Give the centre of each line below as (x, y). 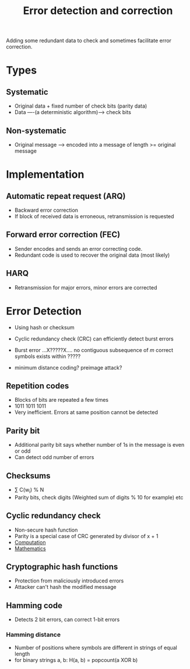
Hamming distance (34, 634)
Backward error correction (46, 210)
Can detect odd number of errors (54, 457)
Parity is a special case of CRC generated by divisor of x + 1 (86, 536)
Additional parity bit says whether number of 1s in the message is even (99, 445)
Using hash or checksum (44, 327)
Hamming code (34, 606)
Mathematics (30, 549)
